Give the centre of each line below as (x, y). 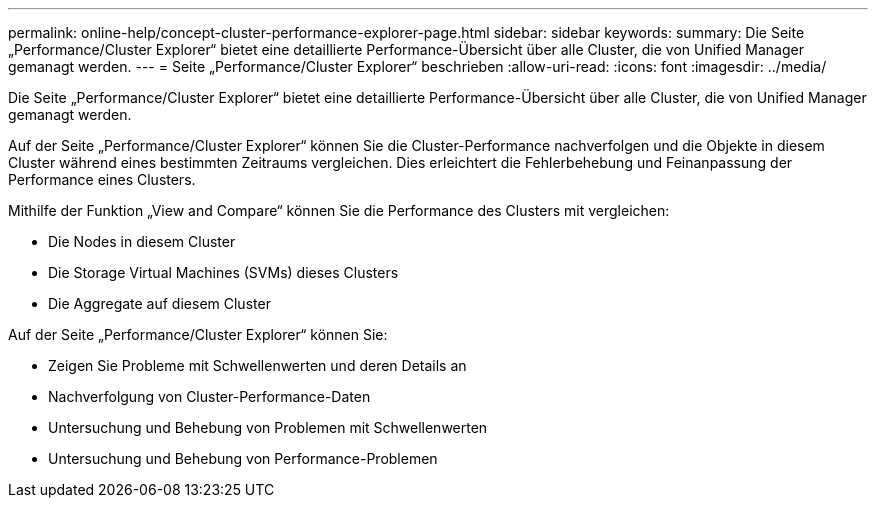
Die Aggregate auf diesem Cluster (159, 303)
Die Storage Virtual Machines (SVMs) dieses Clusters (223, 272)
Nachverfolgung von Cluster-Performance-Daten (209, 396)
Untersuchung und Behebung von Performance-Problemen (243, 458)
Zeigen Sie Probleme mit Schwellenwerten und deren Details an (257, 365)
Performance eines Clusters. (102, 179)
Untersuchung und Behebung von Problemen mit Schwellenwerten (268, 427)
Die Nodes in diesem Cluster (142, 241)
